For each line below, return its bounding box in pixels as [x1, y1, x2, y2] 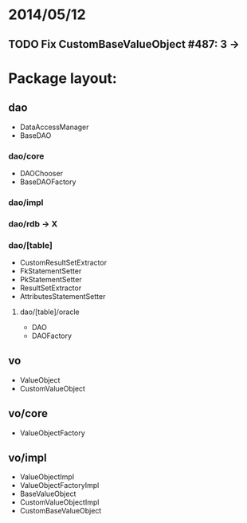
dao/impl [8, 197, 44, 208]
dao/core [8, 150, 45, 161]
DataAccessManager [19, 122, 89, 132]
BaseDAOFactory [19, 177, 76, 187]
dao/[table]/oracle [19, 307, 80, 317]
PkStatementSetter [19, 275, 82, 285]
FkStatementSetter [19, 266, 82, 276]
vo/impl [8, 451, 48, 465]
